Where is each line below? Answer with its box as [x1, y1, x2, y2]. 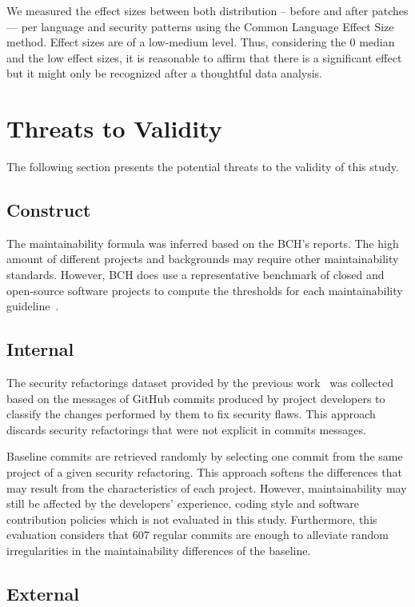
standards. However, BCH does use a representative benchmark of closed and [6, 266, 385, 283]
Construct [6, 198, 91, 222]
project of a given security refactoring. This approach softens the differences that [6, 464, 402, 481]
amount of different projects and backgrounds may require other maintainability [6, 250, 399, 267]
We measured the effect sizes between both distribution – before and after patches [6, 2, 409, 18]
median [359, 34, 395, 50]
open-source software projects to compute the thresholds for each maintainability [6, 282, 403, 298]
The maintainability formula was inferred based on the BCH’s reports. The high [6, 234, 399, 251]
